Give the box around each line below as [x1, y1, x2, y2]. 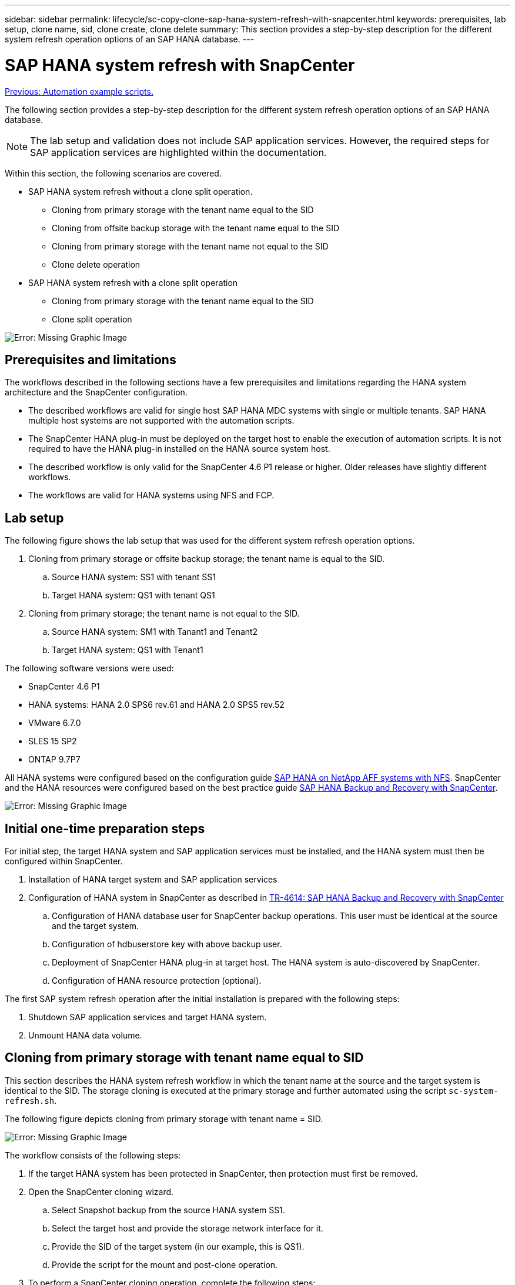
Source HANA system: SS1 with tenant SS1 [52, 572, 216, 582]
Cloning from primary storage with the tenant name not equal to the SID [52, 241, 329, 251]
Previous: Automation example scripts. [5, 86, 153, 96]
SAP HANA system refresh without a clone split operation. [28, 186, 253, 197]
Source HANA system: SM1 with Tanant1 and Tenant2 [52, 627, 258, 637]
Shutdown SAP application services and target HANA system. [28, 1012, 267, 1023]
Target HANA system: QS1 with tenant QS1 [52, 590, 215, 601]
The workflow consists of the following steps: [5, 1150, 181, 1160]
